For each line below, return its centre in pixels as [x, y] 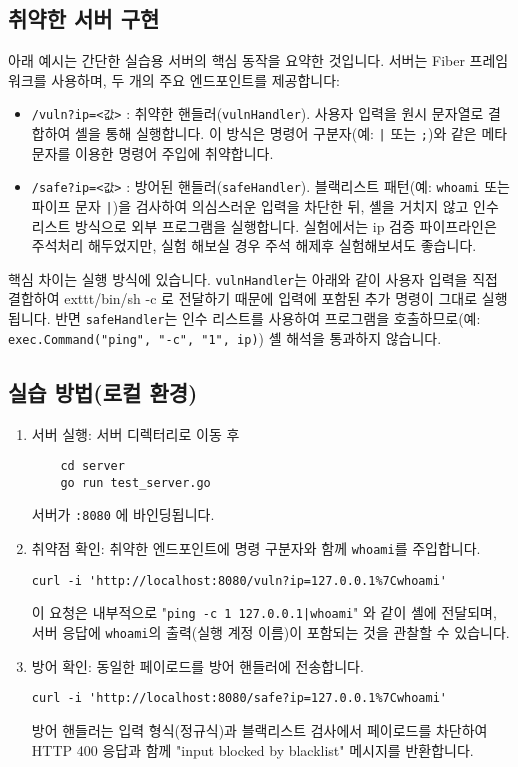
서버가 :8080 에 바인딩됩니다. [123, 514]
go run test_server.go [135, 482]
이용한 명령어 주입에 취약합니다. [174, 152]
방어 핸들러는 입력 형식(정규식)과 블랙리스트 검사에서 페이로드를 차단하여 [259, 730]
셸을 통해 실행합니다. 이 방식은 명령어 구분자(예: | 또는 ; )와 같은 [276, 133]
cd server [92, 466]
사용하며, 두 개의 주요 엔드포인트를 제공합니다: [195, 79]
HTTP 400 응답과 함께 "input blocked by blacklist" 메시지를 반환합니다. [252, 749]
